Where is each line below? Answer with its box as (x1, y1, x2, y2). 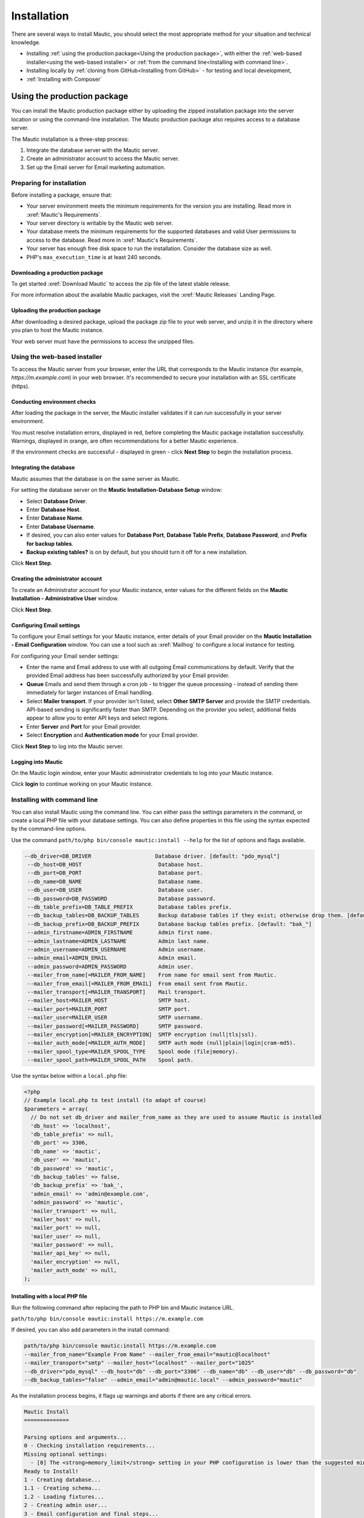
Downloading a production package (11, 269, 103, 276)
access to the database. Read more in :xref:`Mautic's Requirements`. (26, 236, 198, 243)
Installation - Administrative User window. (11, 595, 119, 602)
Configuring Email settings (11, 621, 80, 628)
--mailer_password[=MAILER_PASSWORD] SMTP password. (27, 1023, 203, 1029)
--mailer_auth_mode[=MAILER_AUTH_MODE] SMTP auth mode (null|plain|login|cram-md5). (27, 1040, 297, 1047)
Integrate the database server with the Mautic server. (26, 146, 160, 154)
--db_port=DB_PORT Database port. (27, 870, 203, 877)
